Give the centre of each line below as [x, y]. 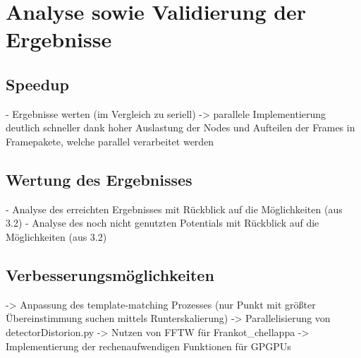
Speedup [37, 84]
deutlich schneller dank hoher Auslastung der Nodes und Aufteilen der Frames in [180, 127]
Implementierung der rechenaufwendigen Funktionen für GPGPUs [148, 346]
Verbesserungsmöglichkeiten [110, 274]
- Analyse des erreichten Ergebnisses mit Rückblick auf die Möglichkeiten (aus [174, 209]
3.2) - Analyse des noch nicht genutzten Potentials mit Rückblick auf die [163, 223]
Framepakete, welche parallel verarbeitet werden [110, 141]
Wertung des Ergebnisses [99, 179]
